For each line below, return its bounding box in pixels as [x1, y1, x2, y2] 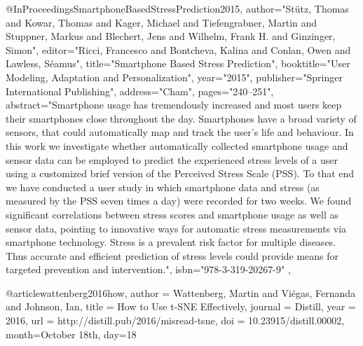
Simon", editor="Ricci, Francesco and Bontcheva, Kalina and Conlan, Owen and [6, 42, 351, 57]
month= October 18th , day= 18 [6, 326, 137, 341]
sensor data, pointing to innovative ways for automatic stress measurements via [6, 221, 347, 235]
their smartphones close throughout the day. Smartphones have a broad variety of [6, 111, 357, 125]
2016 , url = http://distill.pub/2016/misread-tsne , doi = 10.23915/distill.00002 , [6, 313, 345, 328]
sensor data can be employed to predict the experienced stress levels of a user [6, 152, 338, 167]
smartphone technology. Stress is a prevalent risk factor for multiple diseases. [6, 235, 336, 249]
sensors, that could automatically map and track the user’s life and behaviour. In [6, 125, 354, 139]
